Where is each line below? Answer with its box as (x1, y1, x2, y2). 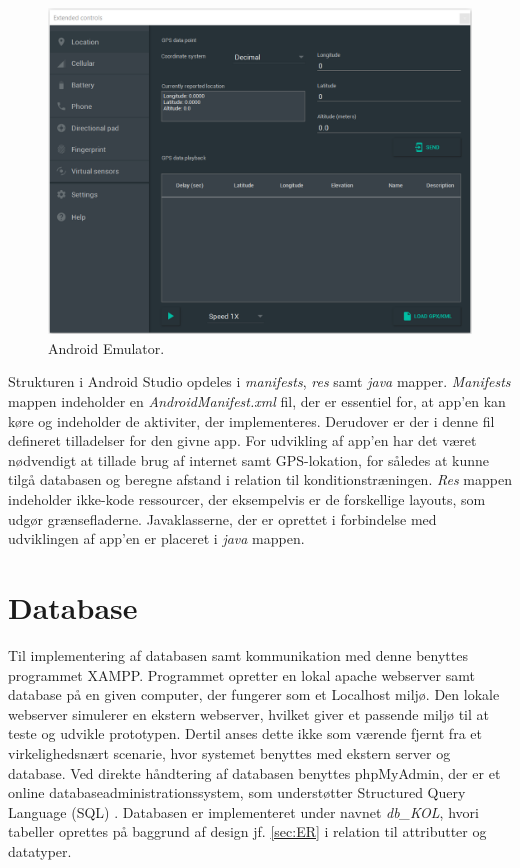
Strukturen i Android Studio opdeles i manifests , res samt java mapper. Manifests (8, 371, 511, 392)
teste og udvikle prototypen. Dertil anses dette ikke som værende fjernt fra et (8, 723, 482, 744)
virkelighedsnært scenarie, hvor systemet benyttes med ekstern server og (8, 742, 451, 763)
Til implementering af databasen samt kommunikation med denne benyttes (8, 644, 468, 665)
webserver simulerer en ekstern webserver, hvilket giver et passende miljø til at (8, 703, 489, 724)
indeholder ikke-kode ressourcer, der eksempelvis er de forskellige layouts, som (8, 489, 486, 510)
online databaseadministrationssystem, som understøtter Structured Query (8, 782, 466, 803)
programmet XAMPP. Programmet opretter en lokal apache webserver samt (8, 664, 475, 685)
